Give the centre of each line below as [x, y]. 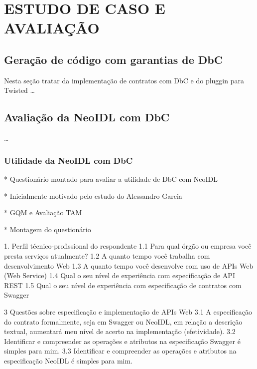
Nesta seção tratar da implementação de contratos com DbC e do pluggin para [124, 80]
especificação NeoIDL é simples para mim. [68, 360]
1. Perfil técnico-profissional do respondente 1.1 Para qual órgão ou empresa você [128, 246]
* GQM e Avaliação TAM [43, 212]
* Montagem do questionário [48, 229]
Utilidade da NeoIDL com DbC [68, 160]
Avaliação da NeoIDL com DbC [87, 117]
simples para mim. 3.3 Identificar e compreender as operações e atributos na [120, 351]
